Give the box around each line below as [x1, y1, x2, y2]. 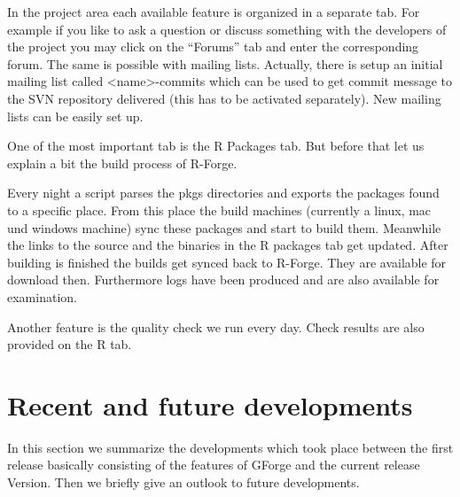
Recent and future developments [7, 386, 413, 423]
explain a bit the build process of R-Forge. [7, 153, 238, 172]
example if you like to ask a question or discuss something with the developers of [7, 19, 447, 38]
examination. [7, 287, 77, 306]
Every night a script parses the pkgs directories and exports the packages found [7, 183, 440, 202]
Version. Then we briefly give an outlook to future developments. [7, 473, 360, 491]
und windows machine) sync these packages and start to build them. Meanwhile [7, 218, 441, 237]
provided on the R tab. [7, 335, 132, 353]
